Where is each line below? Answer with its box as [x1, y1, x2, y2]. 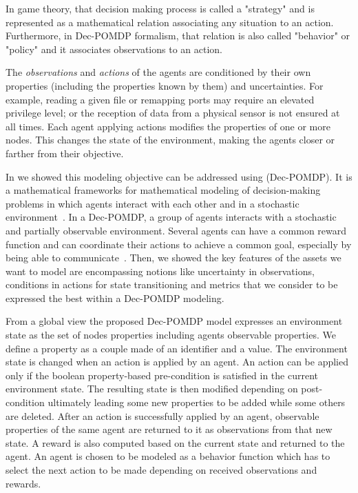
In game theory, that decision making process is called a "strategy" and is [6, 1, 315, 15]
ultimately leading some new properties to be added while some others [48, 395, 346, 410]
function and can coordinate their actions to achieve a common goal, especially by [6, 237, 352, 251]
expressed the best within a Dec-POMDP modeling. [6, 290, 224, 305]
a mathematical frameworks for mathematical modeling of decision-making [6, 183, 321, 197]
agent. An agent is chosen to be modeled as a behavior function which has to [6, 449, 330, 463]
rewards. [6, 476, 41, 490]
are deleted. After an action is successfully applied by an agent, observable [6, 408, 319, 423]
